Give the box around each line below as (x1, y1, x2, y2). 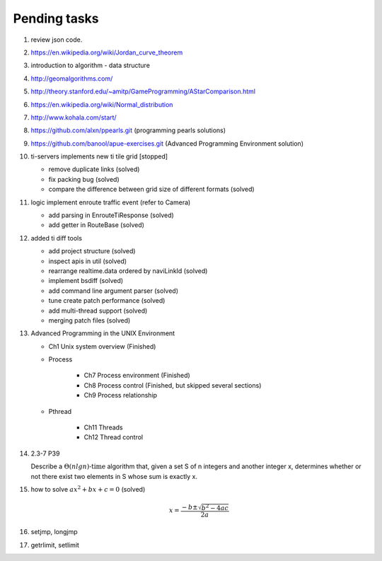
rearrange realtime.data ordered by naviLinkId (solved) (48, 266, 208, 275)
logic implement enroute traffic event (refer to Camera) (30, 198, 191, 207)
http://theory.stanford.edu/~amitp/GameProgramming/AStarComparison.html (30, 87, 256, 96)
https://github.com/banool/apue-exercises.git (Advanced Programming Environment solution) (30, 139, 304, 148)
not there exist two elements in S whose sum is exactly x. (30, 472, 198, 480)
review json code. (30, 35, 83, 44)
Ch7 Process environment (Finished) (83, 371, 190, 380)
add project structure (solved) (48, 247, 136, 255)
